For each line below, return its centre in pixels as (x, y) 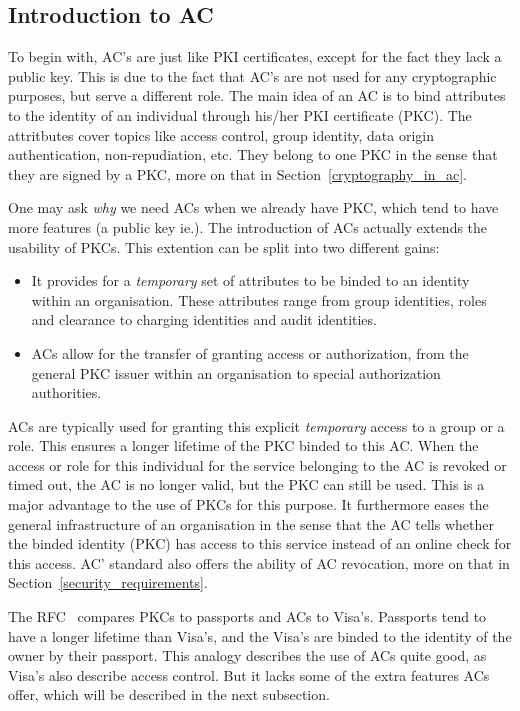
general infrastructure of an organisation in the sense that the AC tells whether (251, 523)
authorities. (66, 392)
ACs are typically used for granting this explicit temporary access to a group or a (256, 425)
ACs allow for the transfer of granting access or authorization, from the (250, 352)
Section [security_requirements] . (108, 582)
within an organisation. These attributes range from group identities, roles (259, 299)
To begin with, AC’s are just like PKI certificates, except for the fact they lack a (255, 56)
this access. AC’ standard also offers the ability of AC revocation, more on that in (259, 562)
